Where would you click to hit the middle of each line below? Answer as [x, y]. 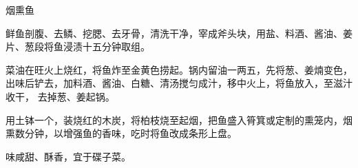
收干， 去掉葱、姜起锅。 [60, 96]
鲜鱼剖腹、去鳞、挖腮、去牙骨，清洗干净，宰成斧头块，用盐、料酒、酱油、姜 [179, 33]
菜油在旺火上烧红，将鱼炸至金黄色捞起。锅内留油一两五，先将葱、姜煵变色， [179, 69]
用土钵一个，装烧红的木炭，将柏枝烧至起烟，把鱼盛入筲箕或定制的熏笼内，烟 [179, 119]
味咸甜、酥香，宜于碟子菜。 [68, 156]
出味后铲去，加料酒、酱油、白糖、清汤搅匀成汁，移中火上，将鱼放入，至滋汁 [179, 83]
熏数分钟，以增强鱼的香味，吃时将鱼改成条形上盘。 [121, 133]
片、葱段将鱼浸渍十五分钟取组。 [78, 46]
